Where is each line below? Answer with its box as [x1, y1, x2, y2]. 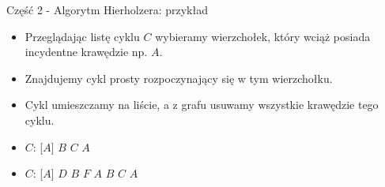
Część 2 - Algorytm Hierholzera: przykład [6, 2, 208, 17]
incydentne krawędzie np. [25, 43, 148, 60]
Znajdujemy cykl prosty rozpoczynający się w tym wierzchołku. [25, 69, 333, 86]
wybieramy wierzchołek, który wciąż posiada [155, 28, 371, 44]
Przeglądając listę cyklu [25, 28, 140, 44]
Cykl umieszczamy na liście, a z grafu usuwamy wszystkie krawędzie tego [25, 96, 379, 113]
